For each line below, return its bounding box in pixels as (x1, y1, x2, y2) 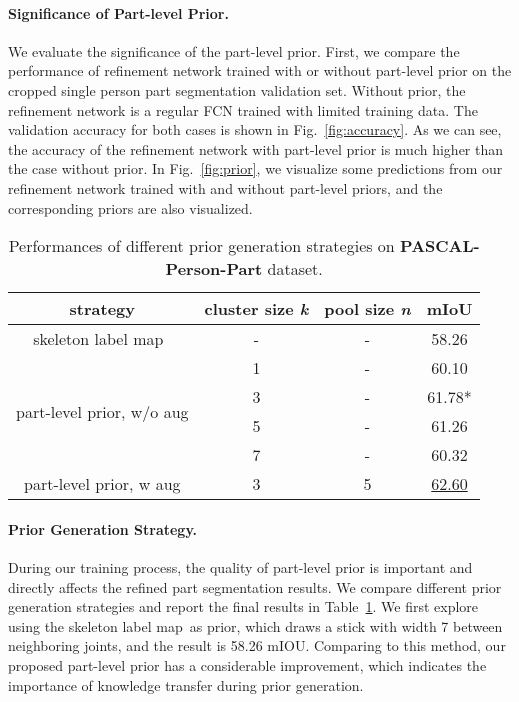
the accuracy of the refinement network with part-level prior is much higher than (8, 138, 504, 159)
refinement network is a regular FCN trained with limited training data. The (8, 99, 478, 120)
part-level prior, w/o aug (16, 399, 189, 423)
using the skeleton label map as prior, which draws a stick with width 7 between (8, 615, 503, 636)
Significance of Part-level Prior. (8, 2, 229, 23)
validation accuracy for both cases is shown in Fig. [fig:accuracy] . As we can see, (8, 119, 502, 140)
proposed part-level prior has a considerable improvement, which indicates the (8, 654, 487, 675)
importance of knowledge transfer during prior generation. (8, 674, 364, 695)
